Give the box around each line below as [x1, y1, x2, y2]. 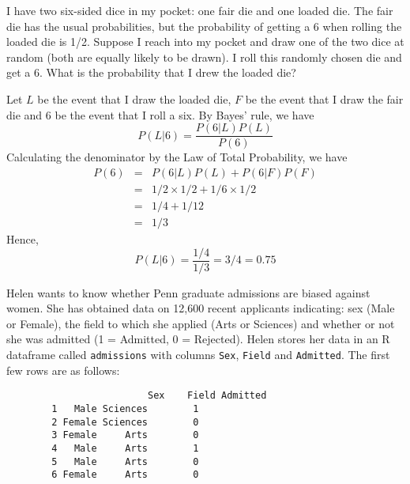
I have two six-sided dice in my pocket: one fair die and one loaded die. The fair [6, 2, 393, 18]
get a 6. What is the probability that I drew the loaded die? [6, 64, 296, 81]
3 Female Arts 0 [51, 429, 199, 441]
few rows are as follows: [6, 361, 120, 378]
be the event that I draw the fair [245, 90, 404, 107]
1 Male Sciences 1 [51, 403, 199, 414]
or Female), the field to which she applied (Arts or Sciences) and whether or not [6, 315, 395, 331]
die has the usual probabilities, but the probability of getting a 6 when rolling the [6, 17, 402, 34]
